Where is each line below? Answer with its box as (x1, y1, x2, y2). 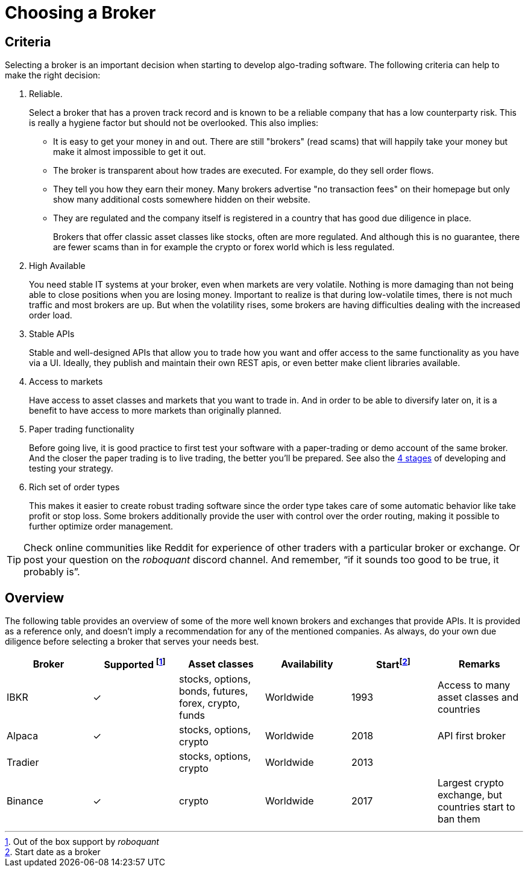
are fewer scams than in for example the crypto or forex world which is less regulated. (53, 242, 395, 253)
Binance (7, 795, 43, 807)
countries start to (437, 801, 515, 814)
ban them (437, 813, 480, 826)
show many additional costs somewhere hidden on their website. (53, 194, 310, 205)
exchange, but (437, 789, 503, 801)
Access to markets (29, 376, 103, 387)
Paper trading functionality (29, 424, 134, 435)
